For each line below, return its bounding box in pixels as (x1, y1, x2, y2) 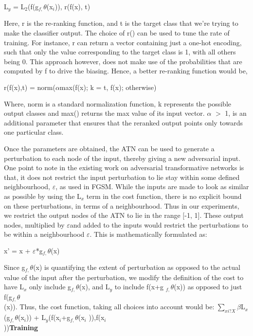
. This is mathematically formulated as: (90, 229, 207, 239)
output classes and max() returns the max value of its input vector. (4, 108, 205, 118)
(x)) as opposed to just (174, 282, 242, 292)
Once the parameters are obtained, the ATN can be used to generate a (4, 143, 215, 153)
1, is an (225, 108, 247, 118)
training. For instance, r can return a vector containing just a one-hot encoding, (4, 37, 242, 47)
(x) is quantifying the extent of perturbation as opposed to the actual (33, 262, 240, 272)
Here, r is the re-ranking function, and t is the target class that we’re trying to (4, 18, 238, 28)
